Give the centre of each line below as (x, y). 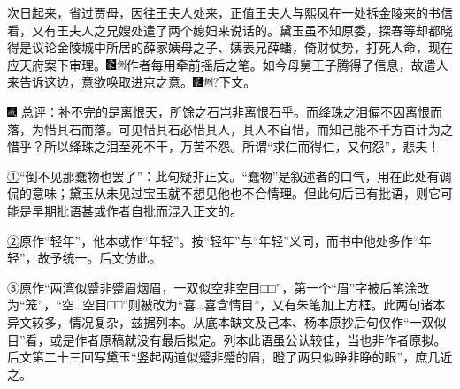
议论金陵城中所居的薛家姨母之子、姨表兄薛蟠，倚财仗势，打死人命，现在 (242, 47)
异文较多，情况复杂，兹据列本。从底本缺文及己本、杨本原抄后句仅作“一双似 (227, 321)
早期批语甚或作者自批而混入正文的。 (137, 210)
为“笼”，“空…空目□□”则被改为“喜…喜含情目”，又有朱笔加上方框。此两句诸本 (226, 305)
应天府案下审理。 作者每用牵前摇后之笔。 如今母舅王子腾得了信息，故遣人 (228, 64)
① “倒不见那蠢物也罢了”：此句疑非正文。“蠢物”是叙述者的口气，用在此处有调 (230, 175)
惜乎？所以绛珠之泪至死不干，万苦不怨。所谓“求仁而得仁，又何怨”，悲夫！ (224, 146)
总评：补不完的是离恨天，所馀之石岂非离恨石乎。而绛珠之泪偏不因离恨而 (231, 111)
